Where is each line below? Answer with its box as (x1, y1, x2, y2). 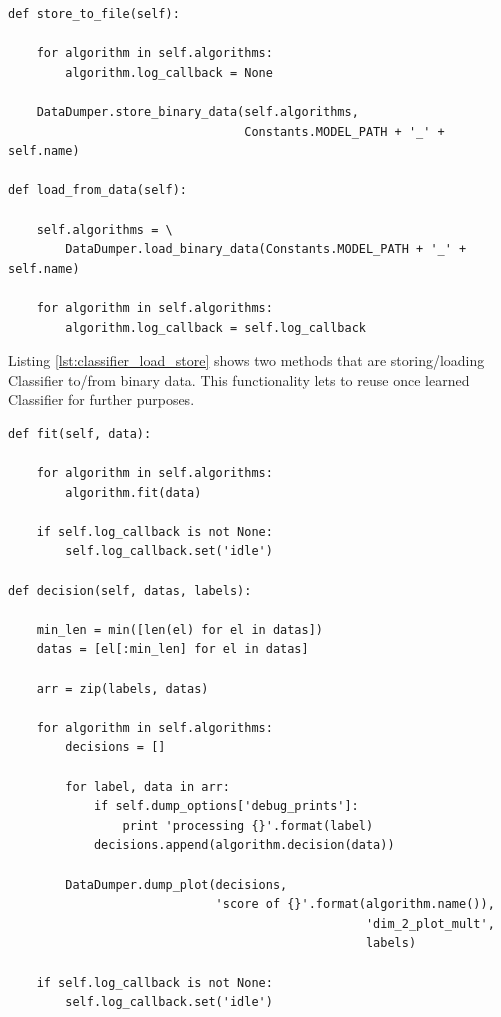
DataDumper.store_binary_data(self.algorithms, (36, 104, 359, 119)
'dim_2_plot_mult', (365, 916, 495, 931)
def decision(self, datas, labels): (8, 583, 252, 598)
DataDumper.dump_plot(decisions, (65, 877, 288, 892)
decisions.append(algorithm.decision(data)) (93, 838, 395, 853)
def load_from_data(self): (8, 183, 187, 198)
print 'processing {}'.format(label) (122, 818, 374, 833)
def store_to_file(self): (8, 7, 180, 21)
